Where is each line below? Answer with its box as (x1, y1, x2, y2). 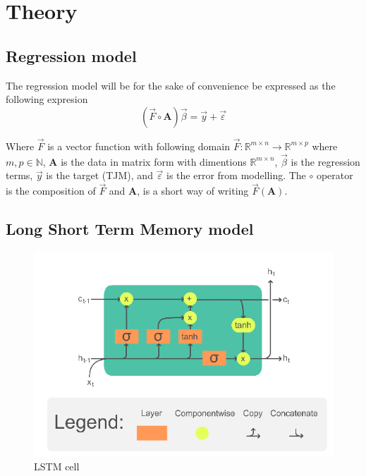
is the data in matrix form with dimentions (61, 154, 247, 169)
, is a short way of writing (137, 183, 249, 198)
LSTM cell (34, 459, 80, 474)
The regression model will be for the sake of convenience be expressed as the (6, 78, 336, 92)
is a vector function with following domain (47, 138, 230, 153)
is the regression (291, 154, 360, 169)
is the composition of (6, 183, 96, 198)
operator (316, 168, 353, 183)
